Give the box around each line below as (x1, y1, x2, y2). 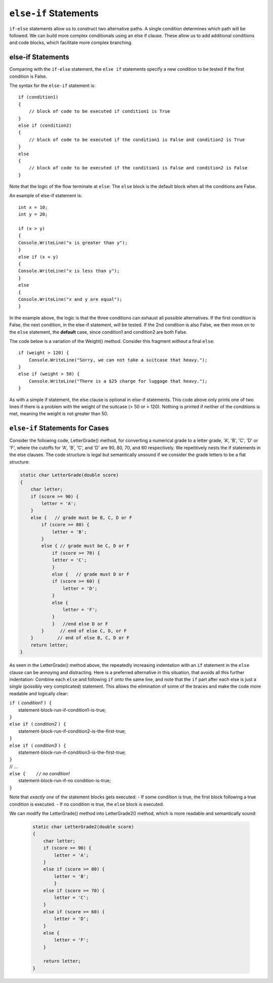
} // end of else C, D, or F (41, 628, 127, 634)
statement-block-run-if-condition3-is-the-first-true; (18, 749, 126, 755)
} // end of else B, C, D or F (30, 635, 130, 641)
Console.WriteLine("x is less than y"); (18, 268, 120, 274)
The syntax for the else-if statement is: (9, 82, 96, 88)
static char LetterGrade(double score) (20, 472, 119, 478)
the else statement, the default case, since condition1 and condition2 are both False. (9, 329, 188, 335)
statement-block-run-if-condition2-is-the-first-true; (18, 728, 126, 734)
